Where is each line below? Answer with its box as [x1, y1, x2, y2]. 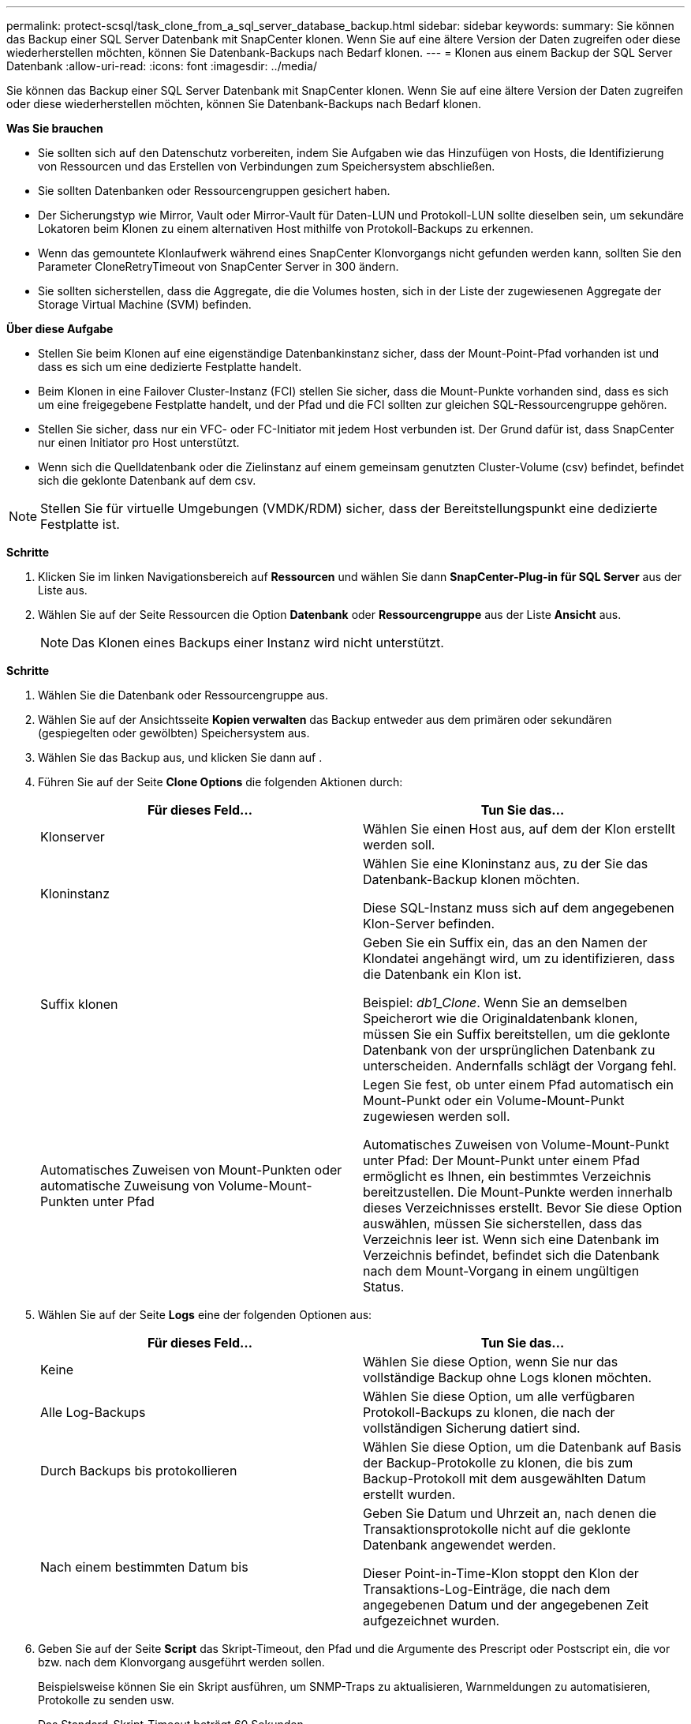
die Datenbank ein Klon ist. [363, 966, 522, 982]
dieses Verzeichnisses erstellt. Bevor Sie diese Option [363, 1200, 682, 1216]
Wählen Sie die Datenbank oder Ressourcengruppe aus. [38, 688, 328, 702]
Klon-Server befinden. [363, 916, 495, 931]
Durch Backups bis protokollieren [40, 1463, 237, 1479]
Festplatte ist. [40, 516, 120, 532]
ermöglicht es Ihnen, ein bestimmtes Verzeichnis [363, 1168, 652, 1184]
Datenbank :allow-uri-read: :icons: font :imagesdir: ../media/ [6, 59, 317, 73]
